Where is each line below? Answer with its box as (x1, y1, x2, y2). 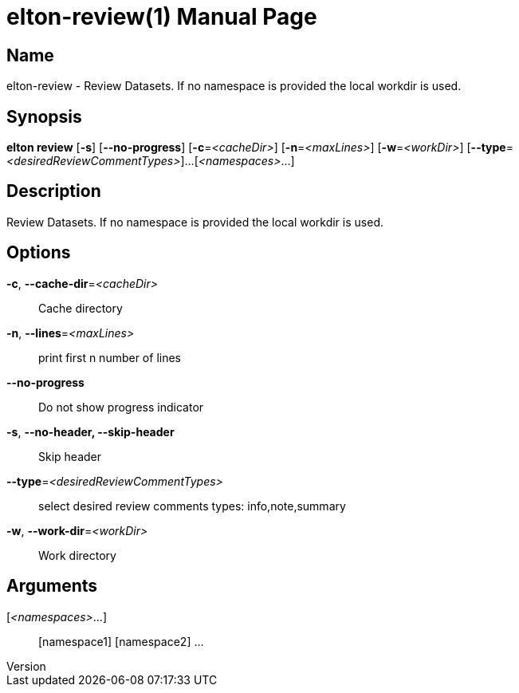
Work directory (38, 548, 116, 562)
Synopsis (6, 106, 82, 127)
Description (6, 181, 101, 202)
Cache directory (38, 301, 123, 315)
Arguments (6, 576, 98, 597)
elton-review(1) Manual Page (6, 3, 317, 30)
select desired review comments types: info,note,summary (38, 498, 346, 513)
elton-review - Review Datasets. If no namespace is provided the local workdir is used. (6, 79, 462, 93)
